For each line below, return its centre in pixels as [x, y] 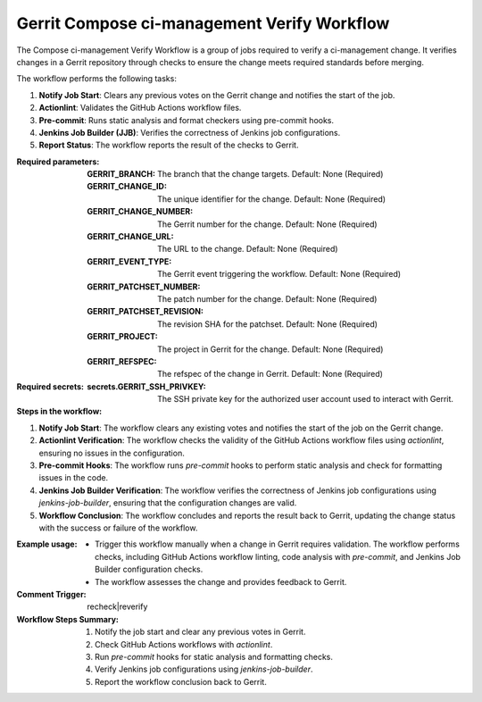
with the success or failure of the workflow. [118, 528]
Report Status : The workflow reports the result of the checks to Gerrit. [169, 145]
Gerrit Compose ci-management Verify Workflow [203, 23]
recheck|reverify [117, 606]
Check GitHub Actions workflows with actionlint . [184, 644]
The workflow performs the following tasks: [97, 79]
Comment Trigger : [51, 594]
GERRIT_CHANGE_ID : [127, 187]
